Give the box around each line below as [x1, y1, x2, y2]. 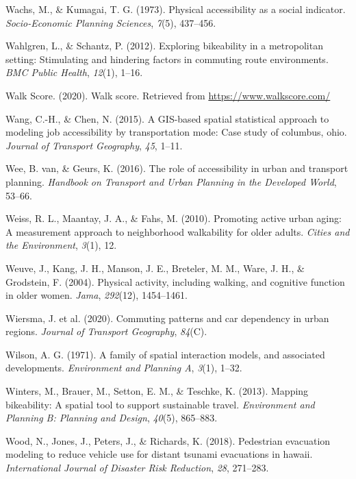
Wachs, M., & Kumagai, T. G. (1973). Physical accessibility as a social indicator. [5, 2, 346, 16]
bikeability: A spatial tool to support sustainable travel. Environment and [5, 397, 315, 411]
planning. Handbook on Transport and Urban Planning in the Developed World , [5, 174, 337, 188]
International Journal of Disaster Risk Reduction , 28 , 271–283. [5, 460, 269, 475]
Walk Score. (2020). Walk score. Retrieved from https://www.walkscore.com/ [5, 88, 331, 102]
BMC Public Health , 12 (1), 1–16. [5, 65, 143, 79]
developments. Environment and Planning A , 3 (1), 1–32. [5, 360, 242, 375]
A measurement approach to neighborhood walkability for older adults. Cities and [5, 224, 350, 238]
